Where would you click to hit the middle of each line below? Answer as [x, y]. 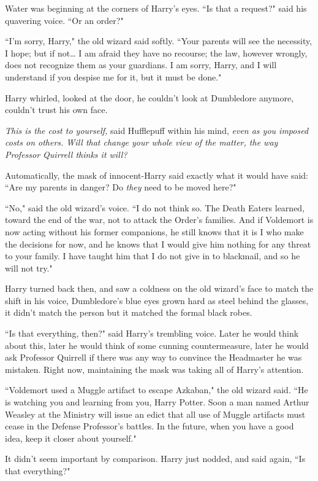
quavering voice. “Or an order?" [64, 20]
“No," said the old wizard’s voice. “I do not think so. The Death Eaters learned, [155, 207]
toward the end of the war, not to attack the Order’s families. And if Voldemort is [159, 220]
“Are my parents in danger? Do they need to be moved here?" [121, 187]
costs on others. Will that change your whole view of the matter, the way [142, 142]
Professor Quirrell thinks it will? [66, 154]
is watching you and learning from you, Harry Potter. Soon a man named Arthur [157, 402]
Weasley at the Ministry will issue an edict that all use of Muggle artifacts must [155, 414]
